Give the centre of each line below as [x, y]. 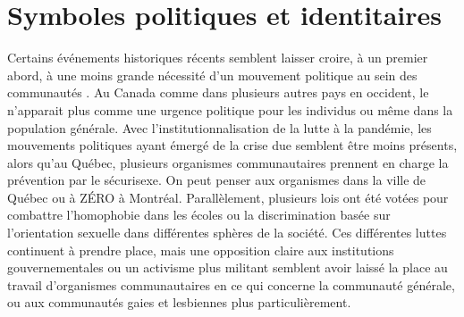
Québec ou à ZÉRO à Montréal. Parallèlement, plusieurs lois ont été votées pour [228, 197]
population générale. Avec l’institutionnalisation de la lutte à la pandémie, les [219, 127]
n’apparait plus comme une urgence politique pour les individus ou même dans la [230, 109]
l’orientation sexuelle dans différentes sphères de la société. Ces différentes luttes [227, 233]
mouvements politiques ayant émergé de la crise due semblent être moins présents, [232, 145]
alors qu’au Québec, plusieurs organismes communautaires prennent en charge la [228, 162]
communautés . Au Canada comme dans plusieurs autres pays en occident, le [218, 92]
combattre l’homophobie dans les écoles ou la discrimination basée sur [199, 215]
